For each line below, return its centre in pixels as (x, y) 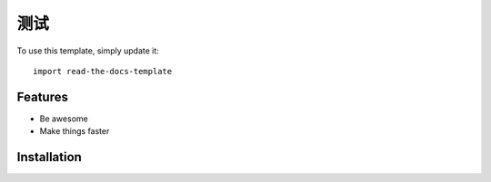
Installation (49, 157)
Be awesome (64, 119)
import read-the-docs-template (103, 71)
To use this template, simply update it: (88, 51)
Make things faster (75, 131)
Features (42, 96)
